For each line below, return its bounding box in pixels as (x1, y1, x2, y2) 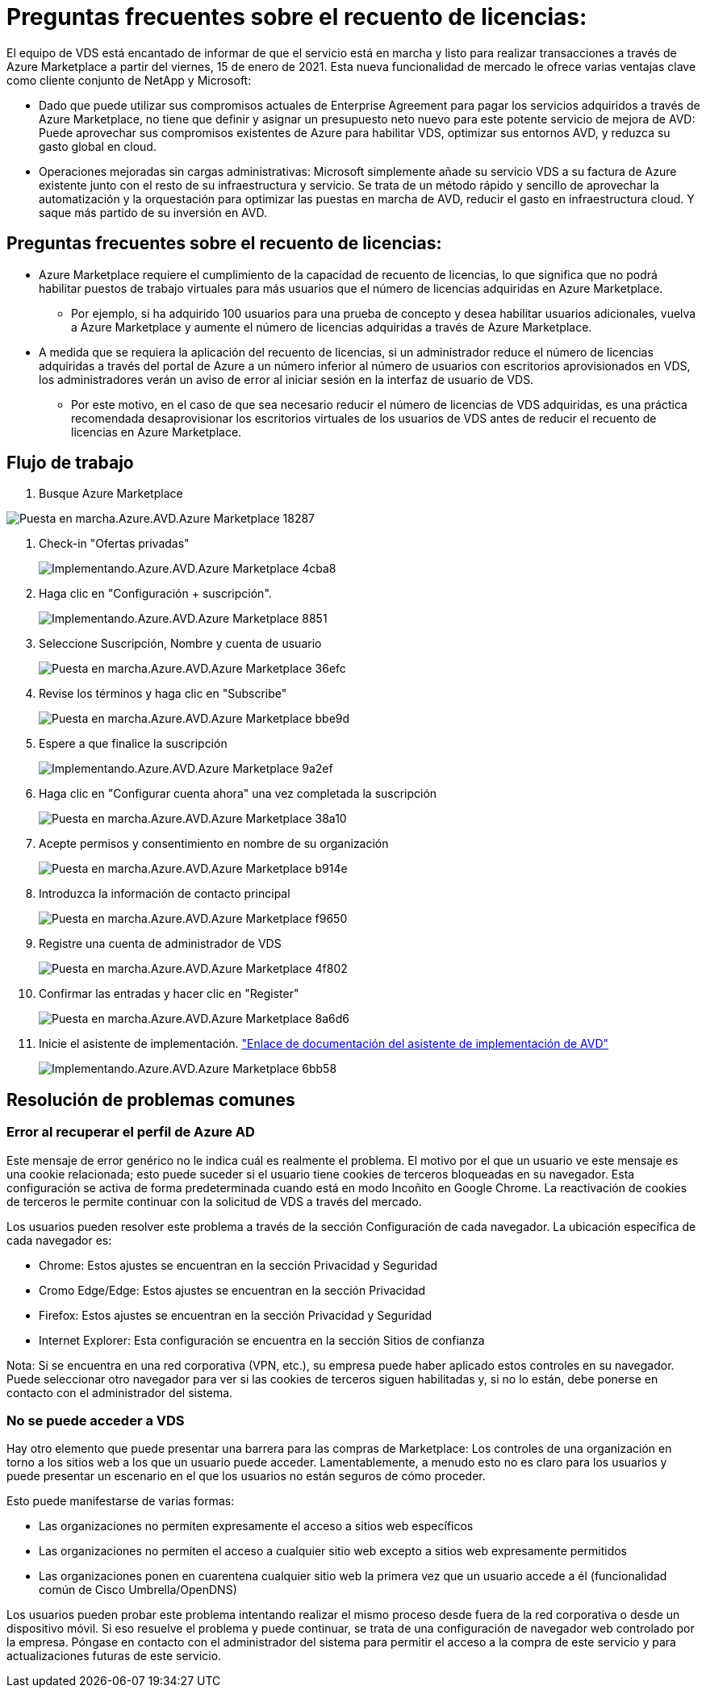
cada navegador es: (6, 1233, 112, 1247)
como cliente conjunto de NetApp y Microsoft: (6, 73, 252, 87)
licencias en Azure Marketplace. (71, 424, 242, 439)
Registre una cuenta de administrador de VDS (39, 937, 282, 951)
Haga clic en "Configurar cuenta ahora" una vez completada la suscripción (39, 786, 437, 801)
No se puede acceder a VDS (6, 1412, 185, 1429)
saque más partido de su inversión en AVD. (39, 205, 267, 219)
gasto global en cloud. (39, 139, 157, 153)
